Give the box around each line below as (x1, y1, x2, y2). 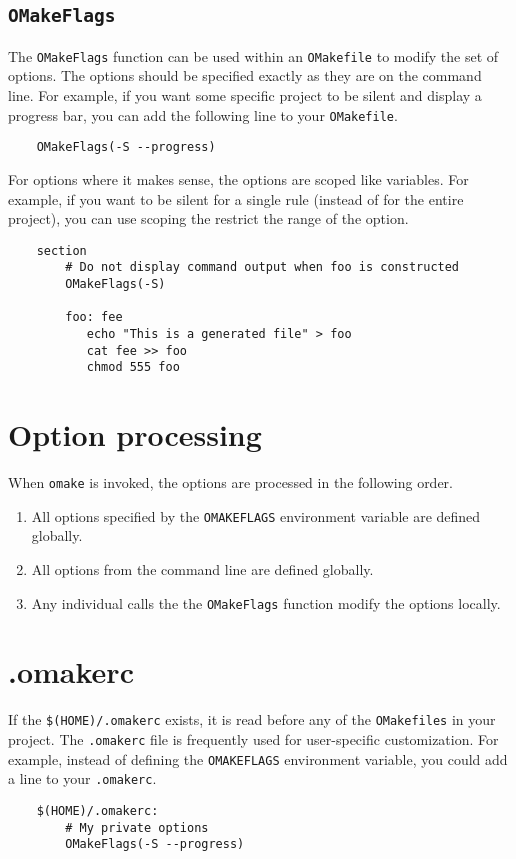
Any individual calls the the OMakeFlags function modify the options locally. (31, 592, 501, 613)
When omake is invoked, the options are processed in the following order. (8, 472, 453, 493)
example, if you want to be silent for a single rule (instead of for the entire (8, 188, 464, 209)
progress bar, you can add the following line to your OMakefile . (8, 104, 398, 125)
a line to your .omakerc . (8, 768, 157, 789)
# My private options (65, 820, 209, 835)
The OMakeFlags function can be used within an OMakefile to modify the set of (8, 45, 499, 66)
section (36, 243, 87, 258)
